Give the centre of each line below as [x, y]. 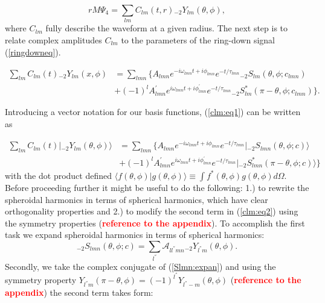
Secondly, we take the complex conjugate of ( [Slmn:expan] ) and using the [140, 266]
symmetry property [41, 280]
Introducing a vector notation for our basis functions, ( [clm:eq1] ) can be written [153, 112]
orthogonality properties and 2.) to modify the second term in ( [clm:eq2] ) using [152, 211]
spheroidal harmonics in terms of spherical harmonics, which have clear [137, 199]
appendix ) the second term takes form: [79, 292]
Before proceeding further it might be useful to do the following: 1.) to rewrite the [157, 187]
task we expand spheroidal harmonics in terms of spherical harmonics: [135, 235]
